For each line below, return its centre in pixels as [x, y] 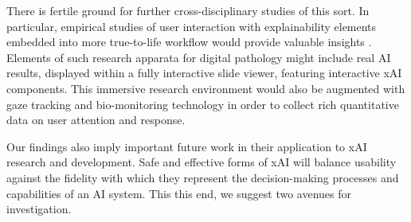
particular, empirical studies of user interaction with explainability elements [192, 26]
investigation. [39, 209]
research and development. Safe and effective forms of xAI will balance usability [202, 162]
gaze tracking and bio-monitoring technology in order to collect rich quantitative [203, 104]
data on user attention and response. [96, 120]
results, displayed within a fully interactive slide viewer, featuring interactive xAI [204, 73]
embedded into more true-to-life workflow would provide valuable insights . [189, 42]
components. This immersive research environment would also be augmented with [206, 88]
